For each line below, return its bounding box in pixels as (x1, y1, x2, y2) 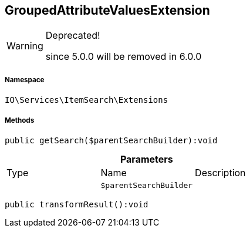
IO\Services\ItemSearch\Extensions (5, 95, 168, 105)
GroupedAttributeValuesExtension (5, 3, 210, 18)
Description (195, 166, 246, 179)
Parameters (120, 153, 173, 165)
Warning (6, 40, 43, 52)
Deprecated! (45, 29, 100, 42)
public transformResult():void (5, 199, 148, 209)
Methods (5, 116, 35, 125)
